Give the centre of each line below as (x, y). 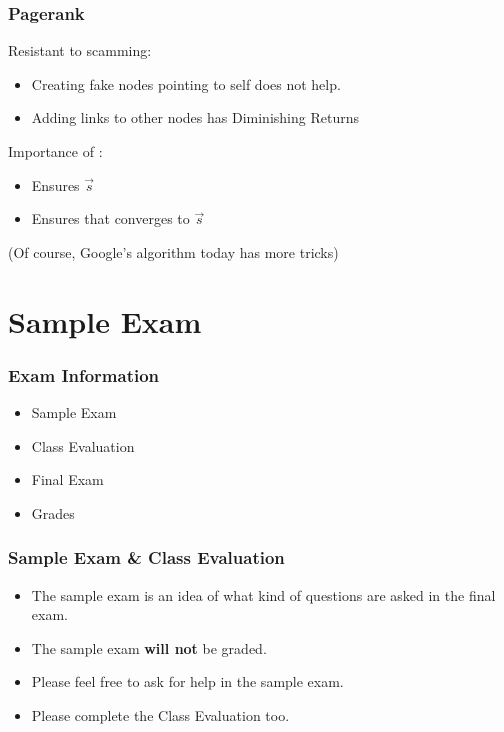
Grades (53, 512)
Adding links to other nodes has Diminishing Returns (195, 117)
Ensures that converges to (110, 218)
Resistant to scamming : (80, 50)
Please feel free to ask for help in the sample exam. (187, 681)
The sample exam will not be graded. (149, 647)
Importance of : (55, 151)
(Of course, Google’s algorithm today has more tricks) (173, 251)
